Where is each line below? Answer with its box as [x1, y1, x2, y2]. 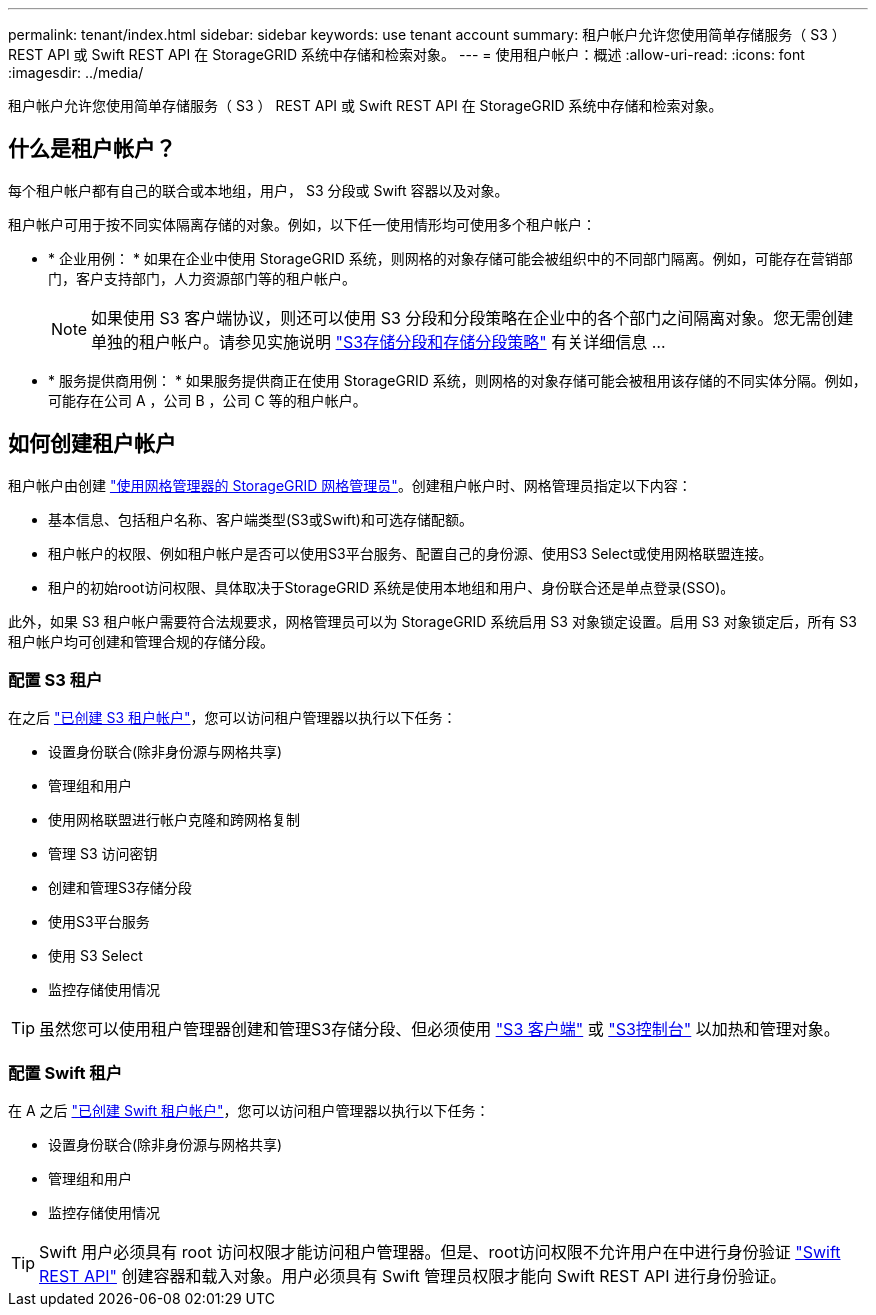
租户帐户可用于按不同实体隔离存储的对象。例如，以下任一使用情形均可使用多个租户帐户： [8, 215, 596, 233]
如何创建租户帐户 [8, 431, 176, 457]
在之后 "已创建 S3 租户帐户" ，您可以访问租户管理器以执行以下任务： [8, 709, 457, 727]
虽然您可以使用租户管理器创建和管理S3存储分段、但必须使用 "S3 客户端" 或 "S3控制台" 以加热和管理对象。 [39, 1019, 840, 1040]
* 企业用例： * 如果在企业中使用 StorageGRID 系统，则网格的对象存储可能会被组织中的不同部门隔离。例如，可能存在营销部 [48, 249, 853, 267]
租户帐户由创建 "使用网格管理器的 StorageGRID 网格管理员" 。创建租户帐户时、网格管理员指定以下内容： [8, 476, 692, 494]
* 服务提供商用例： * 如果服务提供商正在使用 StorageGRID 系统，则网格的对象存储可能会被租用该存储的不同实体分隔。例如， [48, 371, 867, 389]
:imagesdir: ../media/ [8, 64, 144, 81]
